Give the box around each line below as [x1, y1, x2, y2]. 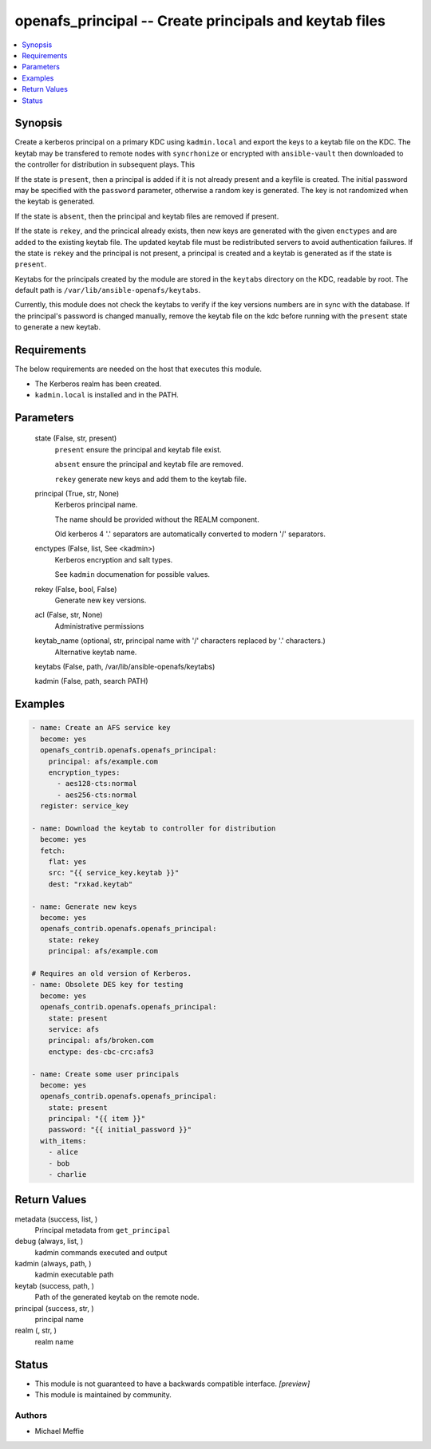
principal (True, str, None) [34, 488, 120, 498]
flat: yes [48, 858, 87, 867]
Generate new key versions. [54, 595, 147, 606]
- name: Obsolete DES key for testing [31, 980, 184, 989]
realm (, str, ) [14, 1325, 57, 1336]
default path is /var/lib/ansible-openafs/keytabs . [14, 286, 201, 295]
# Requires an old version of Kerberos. [31, 969, 192, 977]
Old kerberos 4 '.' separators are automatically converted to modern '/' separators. [54, 529, 326, 539]
